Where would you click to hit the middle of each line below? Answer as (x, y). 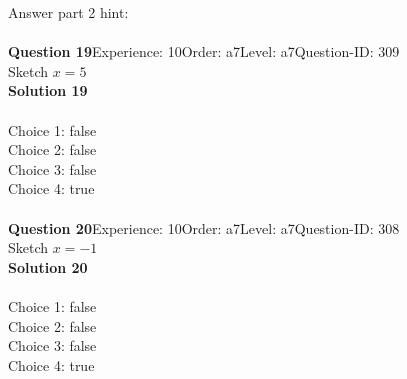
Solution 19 (48, 90)
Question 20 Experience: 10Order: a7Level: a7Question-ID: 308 (204, 227)
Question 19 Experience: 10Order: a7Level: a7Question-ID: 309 (204, 51)
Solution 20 (48, 266)
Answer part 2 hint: (68, 12)
